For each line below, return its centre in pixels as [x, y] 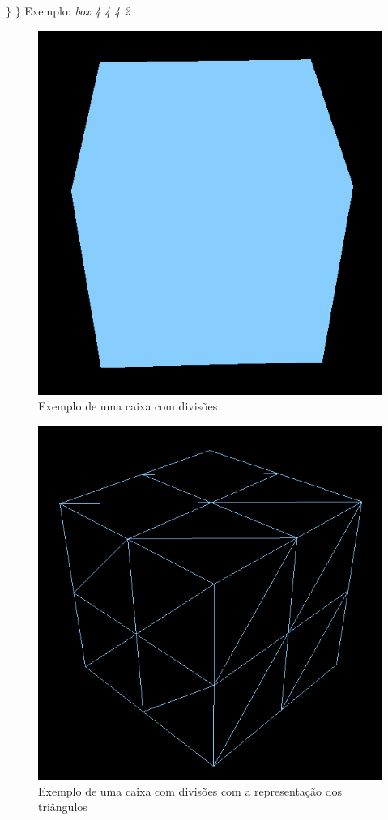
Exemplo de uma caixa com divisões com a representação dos [190, 790]
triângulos [63, 807]
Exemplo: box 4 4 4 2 [77, 11]
